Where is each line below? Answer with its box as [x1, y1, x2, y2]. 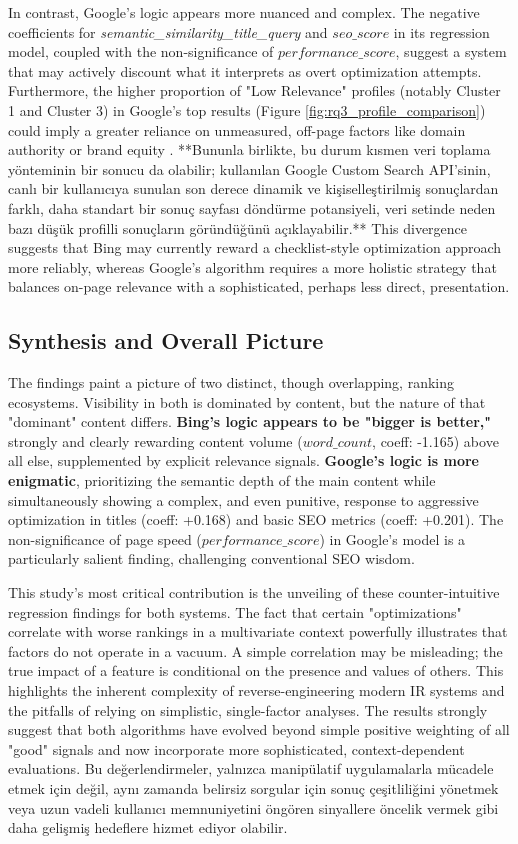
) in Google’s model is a [319, 528, 466, 549]
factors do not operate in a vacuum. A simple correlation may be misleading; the [8, 640, 503, 661]
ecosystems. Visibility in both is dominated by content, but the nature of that [8, 391, 486, 412]
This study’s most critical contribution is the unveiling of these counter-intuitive [8, 582, 500, 603]
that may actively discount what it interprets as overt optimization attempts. [8, 60, 482, 81]
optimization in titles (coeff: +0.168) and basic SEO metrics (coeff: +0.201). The [8, 509, 504, 530]
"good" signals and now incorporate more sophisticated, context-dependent [8, 738, 465, 759]
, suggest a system [395, 41, 507, 62]
